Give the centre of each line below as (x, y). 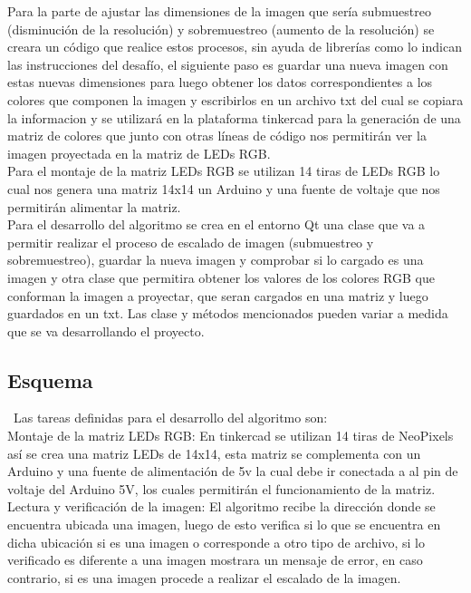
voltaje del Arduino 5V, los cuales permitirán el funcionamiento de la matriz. (221, 488)
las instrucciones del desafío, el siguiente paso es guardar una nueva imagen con (228, 64)
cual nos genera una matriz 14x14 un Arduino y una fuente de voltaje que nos (224, 188)
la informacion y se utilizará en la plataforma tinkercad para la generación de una (234, 117)
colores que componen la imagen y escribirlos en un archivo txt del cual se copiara (235, 99)
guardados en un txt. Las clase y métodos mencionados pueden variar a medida (228, 313)
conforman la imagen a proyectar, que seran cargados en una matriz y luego (218, 295)
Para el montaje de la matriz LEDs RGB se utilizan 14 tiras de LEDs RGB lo (224, 171)
